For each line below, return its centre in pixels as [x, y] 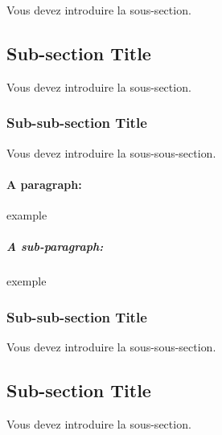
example [27, 215]
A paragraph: [44, 184]
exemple [27, 281]
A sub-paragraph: [55, 246]
